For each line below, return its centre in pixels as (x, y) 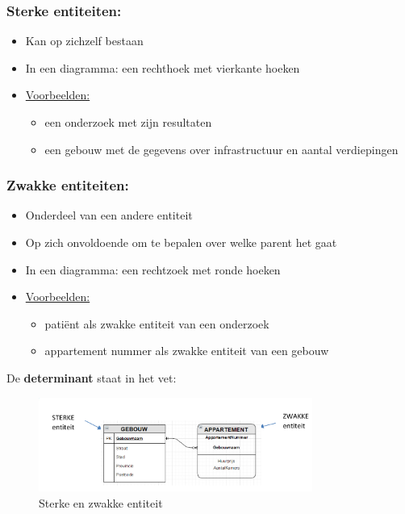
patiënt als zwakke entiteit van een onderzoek (157, 323)
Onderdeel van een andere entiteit (109, 215)
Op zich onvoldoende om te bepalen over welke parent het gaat (181, 242)
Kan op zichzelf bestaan (84, 41)
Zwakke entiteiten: (68, 185)
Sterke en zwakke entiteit (101, 502)
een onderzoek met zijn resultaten (128, 122)
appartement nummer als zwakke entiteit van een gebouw (187, 351)
